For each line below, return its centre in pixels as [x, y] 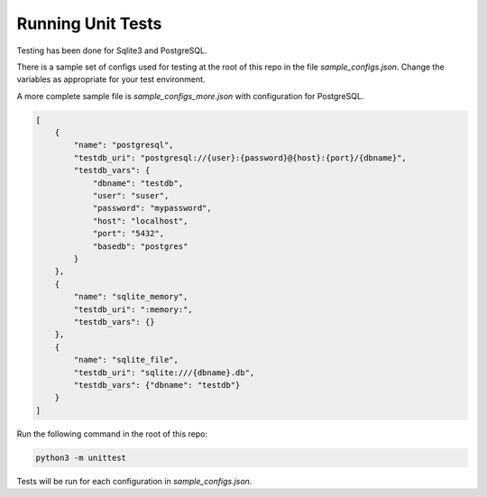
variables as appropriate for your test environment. [111, 79]
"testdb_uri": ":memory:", [133, 309]
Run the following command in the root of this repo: [112, 434]
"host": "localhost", [140, 221]
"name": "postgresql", [124, 145]
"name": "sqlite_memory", [131, 297]
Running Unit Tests [89, 23]
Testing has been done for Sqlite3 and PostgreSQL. [112, 51]
